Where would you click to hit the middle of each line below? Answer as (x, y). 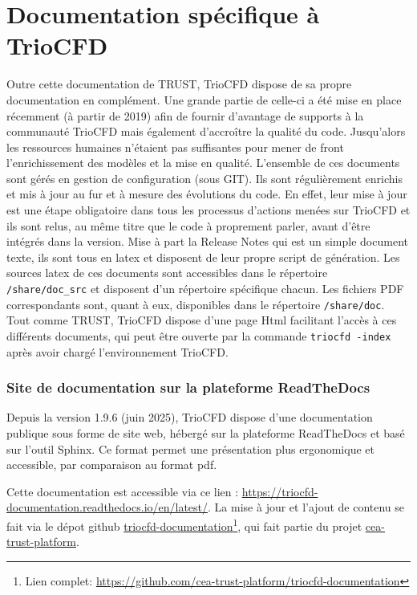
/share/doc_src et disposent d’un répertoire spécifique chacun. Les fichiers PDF (205, 289)
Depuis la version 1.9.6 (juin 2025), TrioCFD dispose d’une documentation (190, 417)
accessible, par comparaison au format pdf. (112, 465)
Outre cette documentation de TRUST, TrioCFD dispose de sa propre (179, 84)
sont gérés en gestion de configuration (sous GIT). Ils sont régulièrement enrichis (204, 178)
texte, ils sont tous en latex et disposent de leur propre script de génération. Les (203, 257)
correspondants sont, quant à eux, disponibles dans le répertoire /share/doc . (196, 304)
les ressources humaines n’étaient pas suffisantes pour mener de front (175, 147)
